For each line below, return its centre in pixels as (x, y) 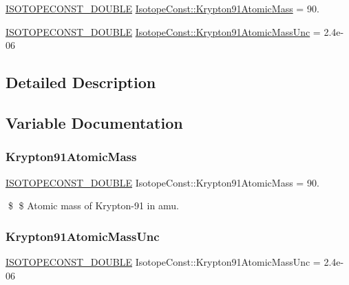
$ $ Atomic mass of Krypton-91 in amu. (93, 205)
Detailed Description (81, 82)
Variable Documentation (94, 122)
